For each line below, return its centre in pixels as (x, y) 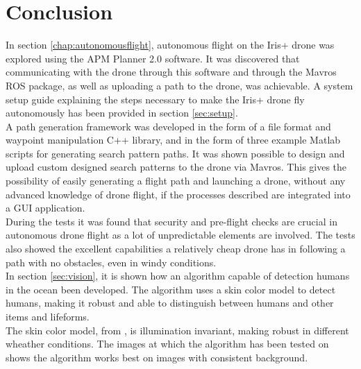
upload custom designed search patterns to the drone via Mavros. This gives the (176, 167)
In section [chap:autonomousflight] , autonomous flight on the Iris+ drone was (170, 45)
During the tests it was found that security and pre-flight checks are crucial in (171, 221)
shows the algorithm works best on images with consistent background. (157, 357)
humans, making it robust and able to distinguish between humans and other (170, 303)
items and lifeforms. (48, 316)
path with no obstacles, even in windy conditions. (111, 262)
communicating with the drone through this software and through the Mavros (171, 72)
